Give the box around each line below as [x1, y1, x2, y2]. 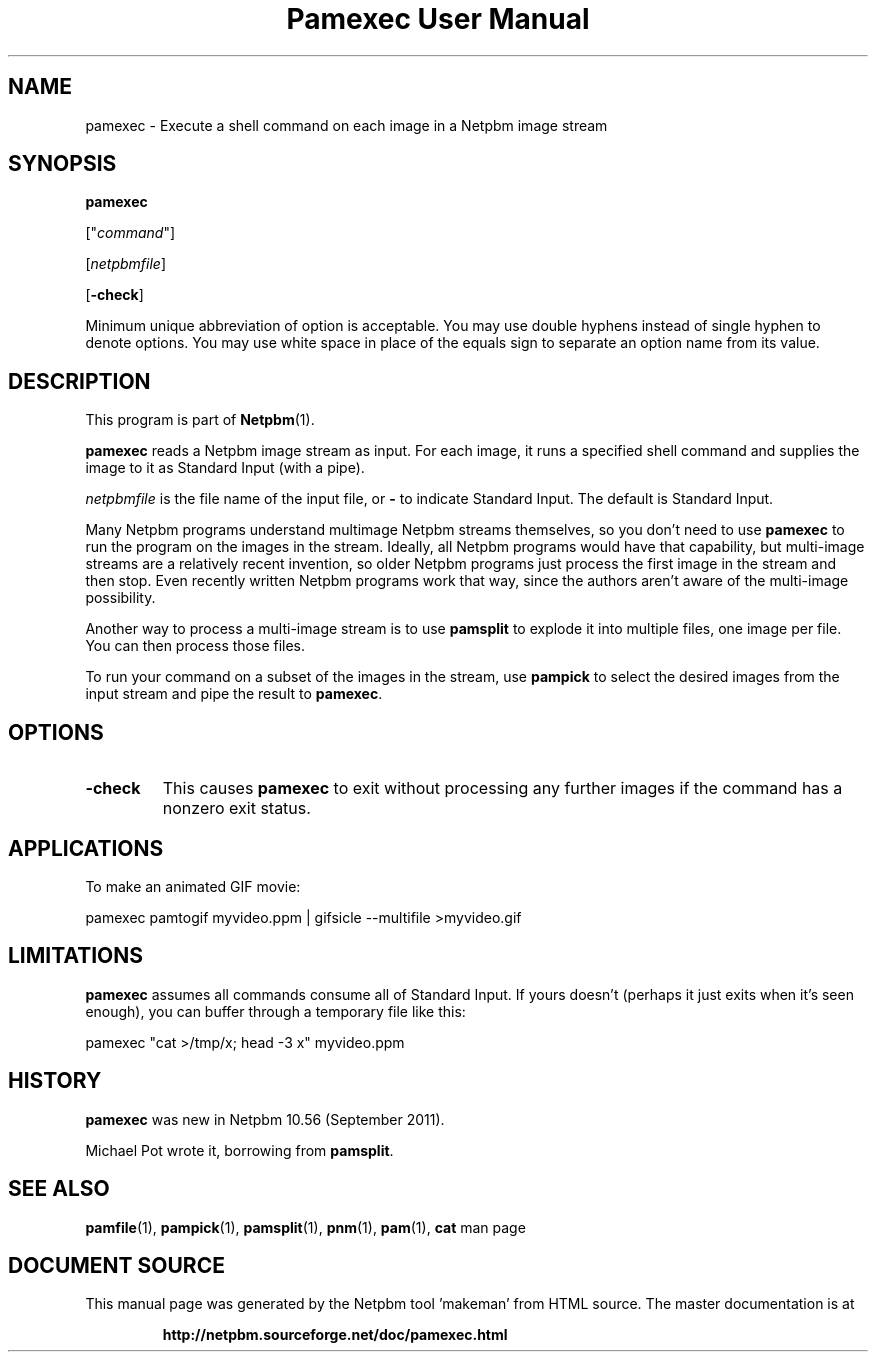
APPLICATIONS [8, 835, 164, 861]
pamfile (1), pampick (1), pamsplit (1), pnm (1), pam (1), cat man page [85, 1218, 526, 1236]
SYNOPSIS [8, 151, 117, 177]
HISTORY [8, 1068, 102, 1094]
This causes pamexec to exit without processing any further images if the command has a [162, 778, 843, 799]
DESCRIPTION [8, 368, 151, 394]
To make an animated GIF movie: [85, 877, 301, 895]
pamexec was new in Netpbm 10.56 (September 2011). [85, 1110, 445, 1128]
